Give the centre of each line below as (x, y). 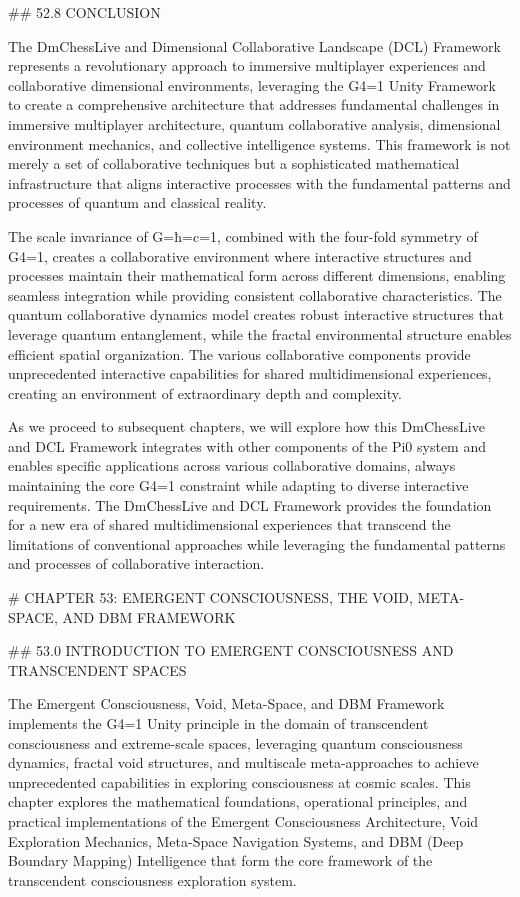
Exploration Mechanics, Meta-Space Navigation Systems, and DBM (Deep (236, 840)
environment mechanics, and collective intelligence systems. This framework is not (259, 143)
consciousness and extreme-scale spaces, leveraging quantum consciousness (235, 742)
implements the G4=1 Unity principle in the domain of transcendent (218, 723)
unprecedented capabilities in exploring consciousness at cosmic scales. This (239, 781)
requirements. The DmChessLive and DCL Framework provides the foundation (250, 504)
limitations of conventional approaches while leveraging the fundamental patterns (257, 543)
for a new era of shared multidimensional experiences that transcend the (229, 524)
